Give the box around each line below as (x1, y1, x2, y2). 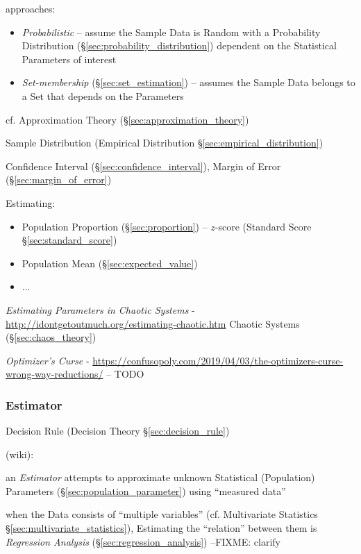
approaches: (6, 1, 56, 15)
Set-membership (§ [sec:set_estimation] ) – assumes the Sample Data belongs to (22, 75, 355, 90)
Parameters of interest (22, 51, 117, 66)
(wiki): (6, 446, 34, 461)
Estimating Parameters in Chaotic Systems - (6, 302, 195, 317)
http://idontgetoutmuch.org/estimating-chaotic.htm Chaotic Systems (6, 316, 300, 330)
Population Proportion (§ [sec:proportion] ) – (22, 219, 208, 233)
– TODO (106, 367, 144, 381)
